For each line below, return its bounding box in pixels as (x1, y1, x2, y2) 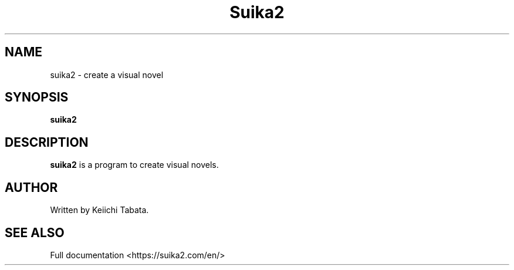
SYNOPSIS (5, 90, 69, 105)
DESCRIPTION (5, 134, 89, 150)
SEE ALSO (5, 225, 65, 240)
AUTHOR (5, 180, 58, 195)
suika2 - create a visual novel (50, 69, 164, 80)
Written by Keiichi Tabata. (50, 205, 149, 215)
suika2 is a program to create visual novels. (50, 160, 219, 170)
